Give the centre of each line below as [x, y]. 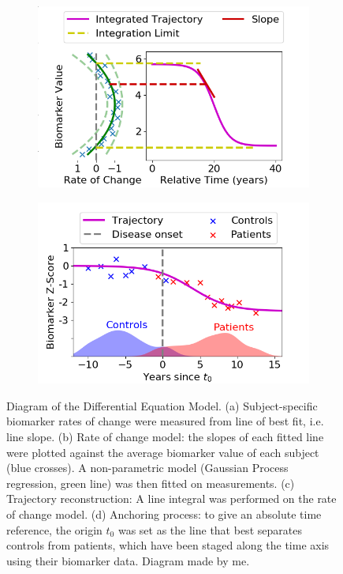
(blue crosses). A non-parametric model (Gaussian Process [147, 468]
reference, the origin [54, 529]
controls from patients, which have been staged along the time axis [168, 545]
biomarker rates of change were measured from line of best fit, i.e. [165, 421]
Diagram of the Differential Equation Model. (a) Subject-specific [162, 405]
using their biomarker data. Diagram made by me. [128, 560]
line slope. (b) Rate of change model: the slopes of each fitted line [165, 437]
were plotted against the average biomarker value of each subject [163, 452]
